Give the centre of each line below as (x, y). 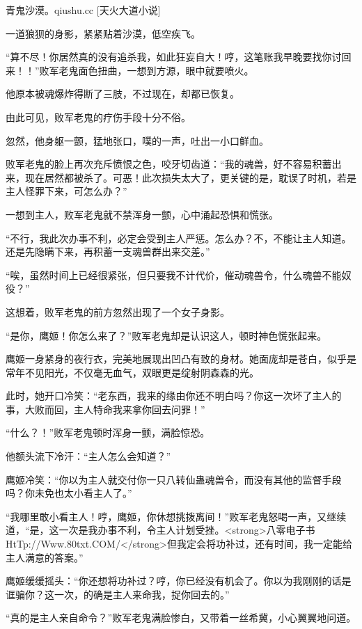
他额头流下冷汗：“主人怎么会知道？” (88, 456)
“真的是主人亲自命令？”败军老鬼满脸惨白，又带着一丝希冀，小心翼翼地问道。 (181, 618)
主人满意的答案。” (45, 557)
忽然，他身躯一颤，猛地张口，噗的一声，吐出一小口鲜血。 (137, 140)
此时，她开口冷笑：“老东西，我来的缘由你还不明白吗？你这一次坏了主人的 (174, 396)
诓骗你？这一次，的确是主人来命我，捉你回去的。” (118, 594)
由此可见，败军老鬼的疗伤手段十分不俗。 (98, 117)
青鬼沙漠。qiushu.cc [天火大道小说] (83, 10)
